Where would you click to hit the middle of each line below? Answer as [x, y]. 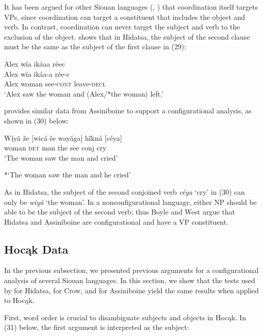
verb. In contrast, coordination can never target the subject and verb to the [122, 27]
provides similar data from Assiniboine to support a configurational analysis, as [128, 111]
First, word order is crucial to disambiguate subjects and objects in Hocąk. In [125, 317]
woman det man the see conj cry [55, 148]
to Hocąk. [19, 300]
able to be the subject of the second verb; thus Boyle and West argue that [120, 212]
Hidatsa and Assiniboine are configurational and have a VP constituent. [116, 221]
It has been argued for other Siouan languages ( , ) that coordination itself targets [131, 7]
